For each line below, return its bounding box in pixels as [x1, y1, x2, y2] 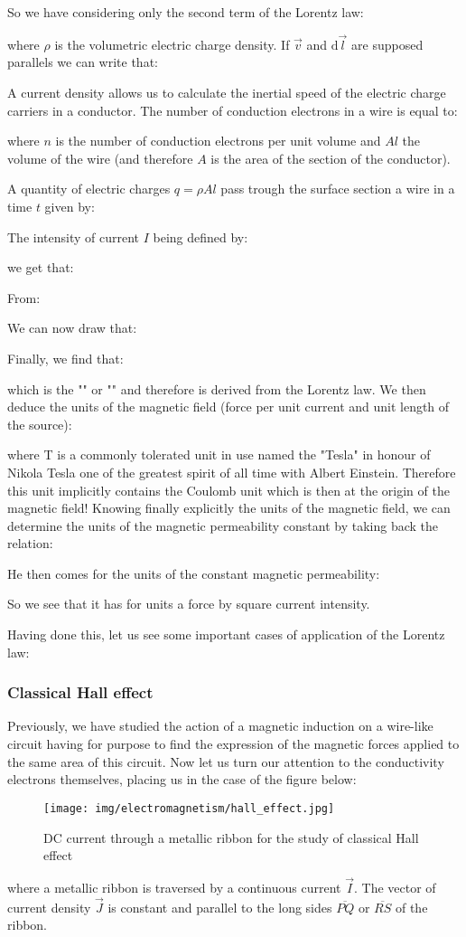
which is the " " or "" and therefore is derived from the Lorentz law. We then [7, 379, 426, 398]
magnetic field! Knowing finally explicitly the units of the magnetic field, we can [7, 498, 451, 517]
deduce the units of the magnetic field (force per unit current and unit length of [7, 397, 450, 416]
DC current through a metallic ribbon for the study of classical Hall [43, 828, 419, 847]
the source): [7, 414, 72, 433]
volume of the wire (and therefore [7, 148, 193, 167]
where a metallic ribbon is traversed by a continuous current [7, 877, 341, 896]
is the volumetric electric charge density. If [54, 34, 290, 53]
